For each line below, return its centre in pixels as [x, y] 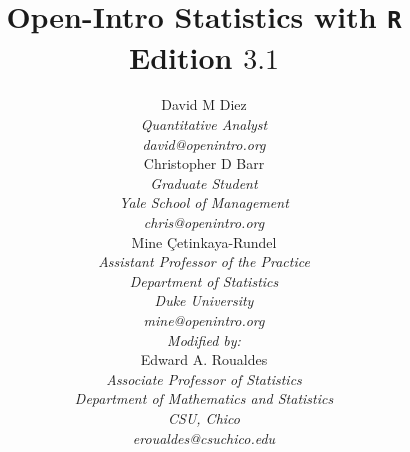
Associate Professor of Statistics [204, 378]
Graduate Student [204, 182]
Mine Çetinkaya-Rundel [204, 241]
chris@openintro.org [204, 222]
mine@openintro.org [204, 319]
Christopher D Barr [204, 163]
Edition [181, 56]
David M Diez [204, 104]
